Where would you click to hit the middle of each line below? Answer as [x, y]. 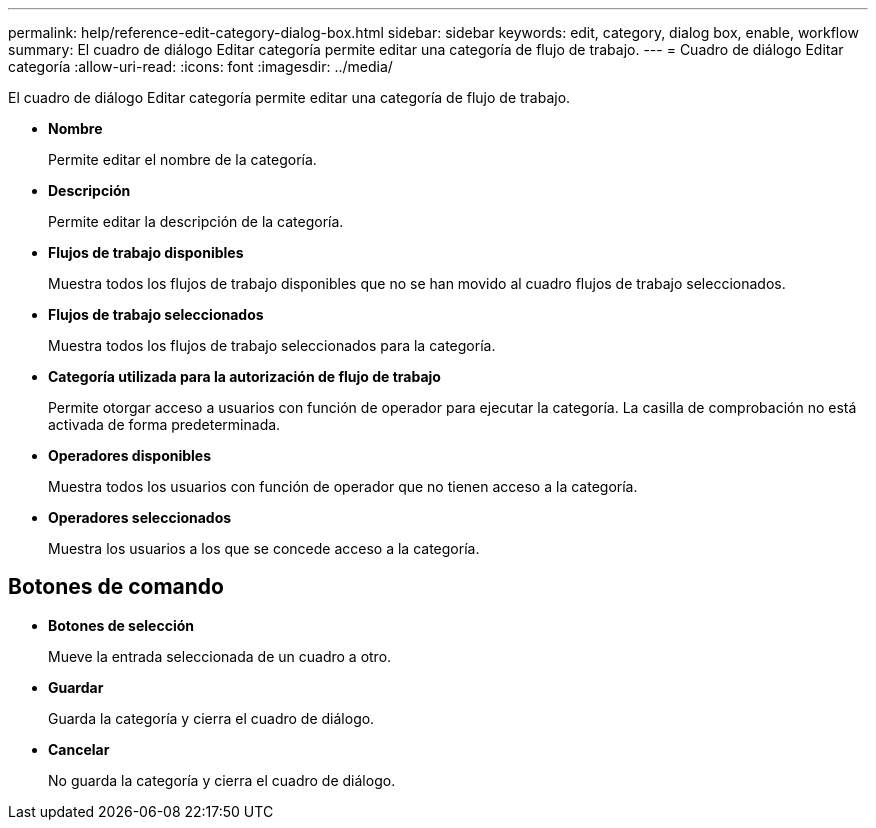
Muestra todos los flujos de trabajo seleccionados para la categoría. [272, 345]
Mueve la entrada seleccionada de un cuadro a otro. [220, 656]
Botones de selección [121, 625]
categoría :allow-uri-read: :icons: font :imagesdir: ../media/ [200, 66]
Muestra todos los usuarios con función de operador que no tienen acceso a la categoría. [343, 486]
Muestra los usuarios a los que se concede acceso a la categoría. [264, 548]
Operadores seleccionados [140, 517]
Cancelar [79, 749]
